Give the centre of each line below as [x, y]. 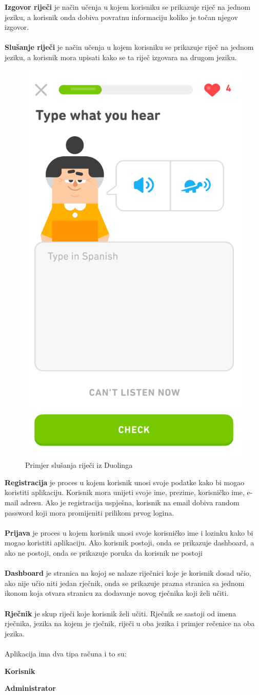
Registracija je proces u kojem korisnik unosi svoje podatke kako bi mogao [125, 482]
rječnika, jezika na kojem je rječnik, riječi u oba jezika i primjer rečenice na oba [130, 623]
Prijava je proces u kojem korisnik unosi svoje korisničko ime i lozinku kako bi [129, 532]
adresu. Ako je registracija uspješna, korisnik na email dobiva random [130, 502]
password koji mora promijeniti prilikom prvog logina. [89, 512]
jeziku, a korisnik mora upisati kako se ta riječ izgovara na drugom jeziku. [121, 57]
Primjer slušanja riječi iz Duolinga [79, 465]
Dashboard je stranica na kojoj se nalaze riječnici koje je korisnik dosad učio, [128, 573]
